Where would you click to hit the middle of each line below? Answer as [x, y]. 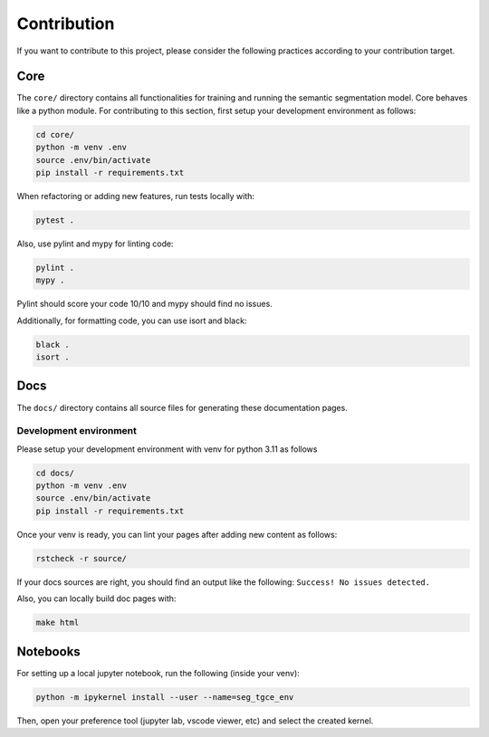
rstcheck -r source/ [81, 558]
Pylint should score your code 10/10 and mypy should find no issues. [145, 304]
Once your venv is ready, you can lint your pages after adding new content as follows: [177, 534]
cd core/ [55, 134]
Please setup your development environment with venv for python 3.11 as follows [167, 449]
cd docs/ [55, 473]
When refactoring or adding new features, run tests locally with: [136, 196]
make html [58, 623]
